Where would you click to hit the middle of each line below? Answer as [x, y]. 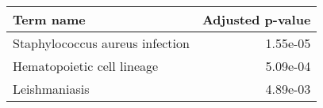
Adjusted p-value [256, 19]
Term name [49, 19]
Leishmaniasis [51, 89]
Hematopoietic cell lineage [86, 66]
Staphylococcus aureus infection [101, 43]
